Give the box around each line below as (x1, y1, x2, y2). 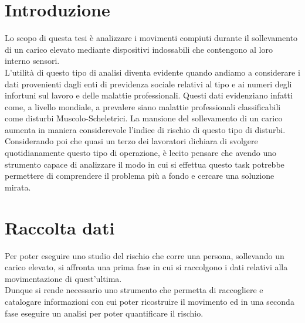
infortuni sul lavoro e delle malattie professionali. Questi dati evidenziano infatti (5, 89, 293, 101)
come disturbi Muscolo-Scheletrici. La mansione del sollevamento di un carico (5, 112, 283, 124)
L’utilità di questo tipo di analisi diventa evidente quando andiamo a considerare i (5, 66, 300, 78)
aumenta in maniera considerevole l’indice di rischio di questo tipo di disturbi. (5, 123, 286, 135)
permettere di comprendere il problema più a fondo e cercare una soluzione (5, 169, 274, 182)
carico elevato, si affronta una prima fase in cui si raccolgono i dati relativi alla (5, 261, 288, 273)
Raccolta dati (5, 215, 115, 239)
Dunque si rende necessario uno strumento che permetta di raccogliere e (5, 284, 263, 296)
